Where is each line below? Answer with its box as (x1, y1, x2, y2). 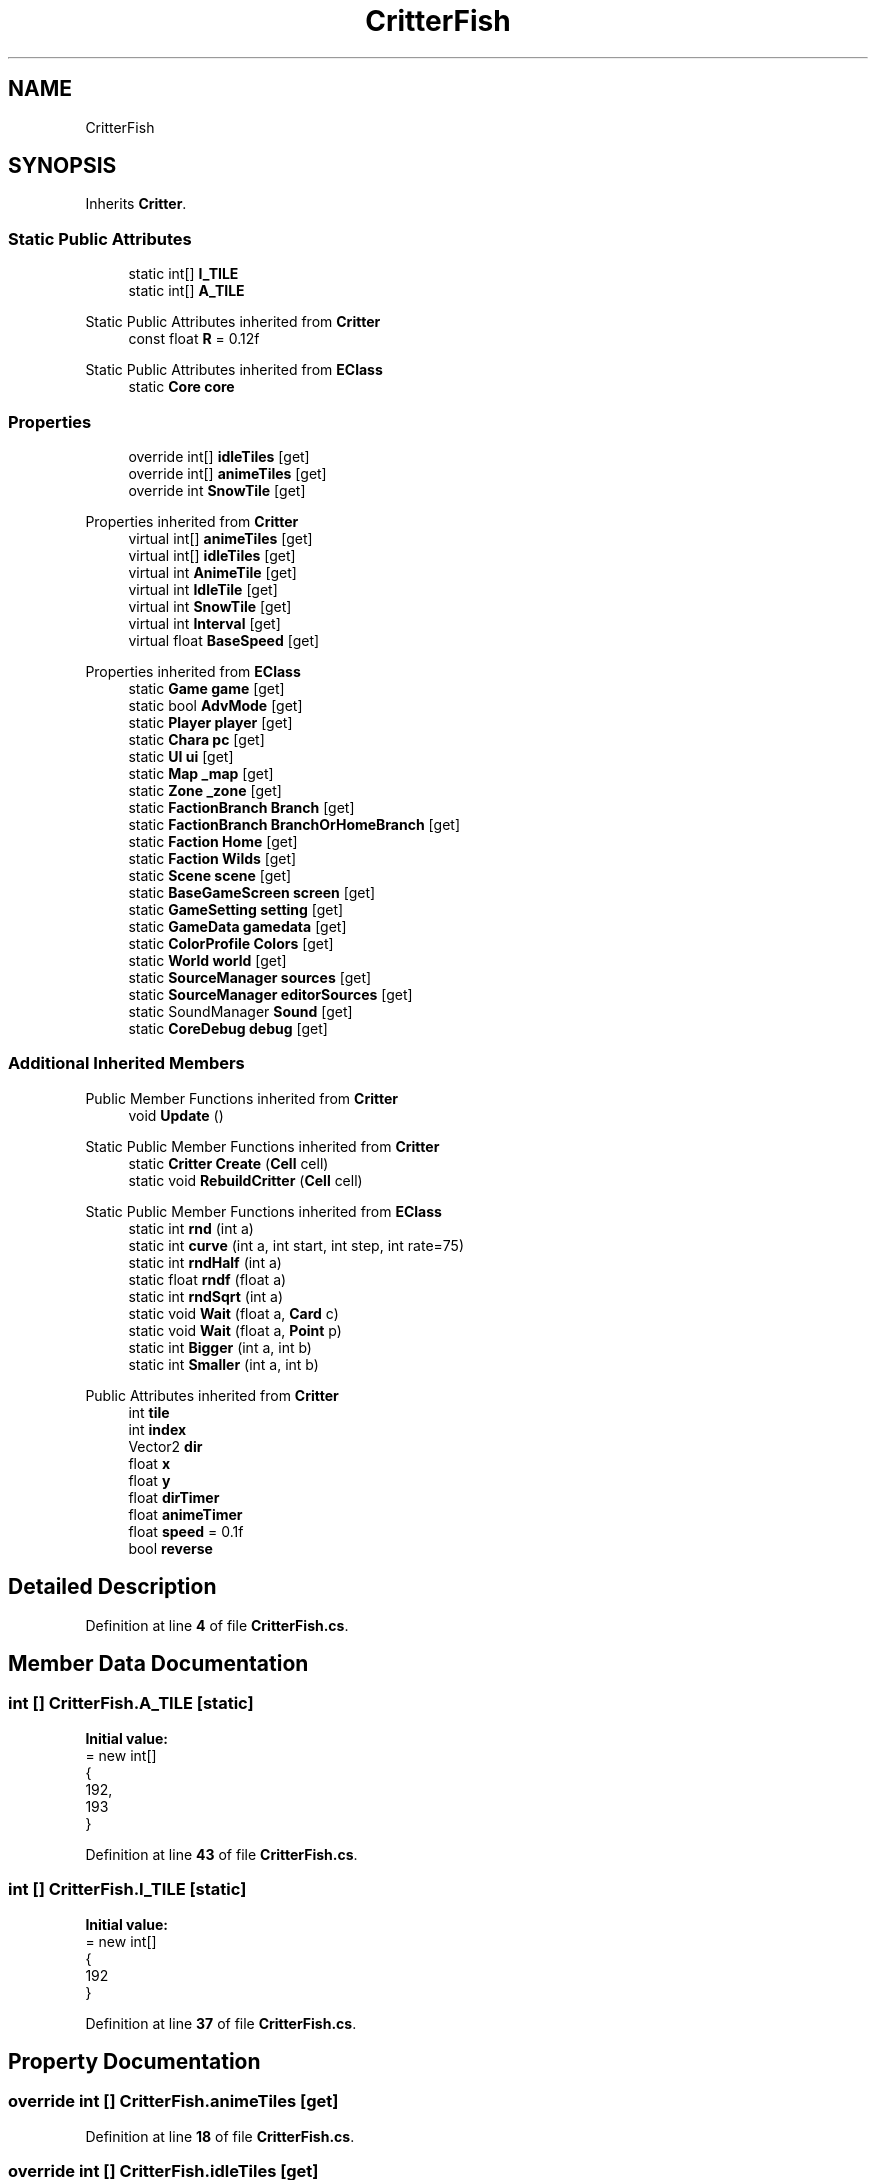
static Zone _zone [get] (128, 781, 282, 799)
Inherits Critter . (85, 195, 187, 213)
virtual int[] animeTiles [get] (128, 529, 313, 547)
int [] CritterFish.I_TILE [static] (8, 1879, 247, 1900)
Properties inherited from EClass (85, 662, 301, 680)
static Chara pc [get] (128, 730, 265, 748)
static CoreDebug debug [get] (128, 1019, 328, 1037)
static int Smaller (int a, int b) (128, 1355, 319, 1373)
